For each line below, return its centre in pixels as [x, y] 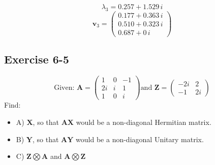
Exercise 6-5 [37, 59]
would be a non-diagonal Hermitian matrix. [144, 122]
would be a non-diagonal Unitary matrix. [140, 139]
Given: [64, 88]
